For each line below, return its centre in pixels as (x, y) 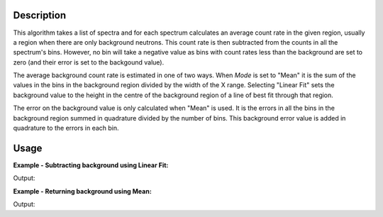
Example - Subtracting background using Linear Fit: (91, 165)
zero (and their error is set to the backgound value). (89, 62)
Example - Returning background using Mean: (82, 191)
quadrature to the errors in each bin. (66, 128)
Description (40, 15)
